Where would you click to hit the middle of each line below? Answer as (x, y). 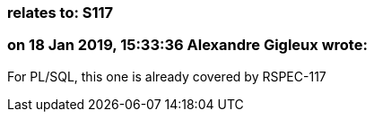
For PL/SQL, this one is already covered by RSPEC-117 (167, 76)
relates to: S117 (61, 13)
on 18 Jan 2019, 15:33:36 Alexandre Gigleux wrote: (187, 45)
